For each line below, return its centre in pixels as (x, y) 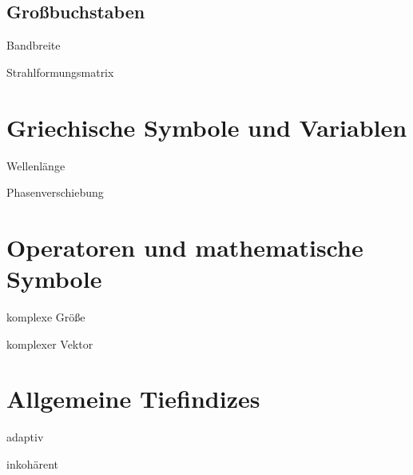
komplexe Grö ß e (46, 317)
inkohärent (33, 463)
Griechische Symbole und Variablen (207, 127)
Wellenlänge (36, 165)
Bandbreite (34, 45)
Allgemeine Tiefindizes (133, 399)
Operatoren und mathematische (185, 247)
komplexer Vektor (50, 343)
